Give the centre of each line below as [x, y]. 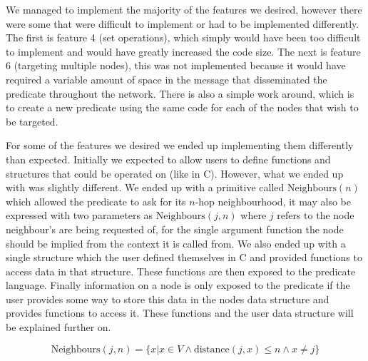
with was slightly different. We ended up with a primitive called [145, 187]
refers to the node [316, 215]
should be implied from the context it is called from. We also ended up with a [176, 243]
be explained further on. [58, 327]
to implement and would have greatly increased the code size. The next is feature [183, 51]
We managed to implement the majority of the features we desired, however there [184, 9]
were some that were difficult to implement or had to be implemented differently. [183, 23]
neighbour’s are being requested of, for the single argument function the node [175, 229]
